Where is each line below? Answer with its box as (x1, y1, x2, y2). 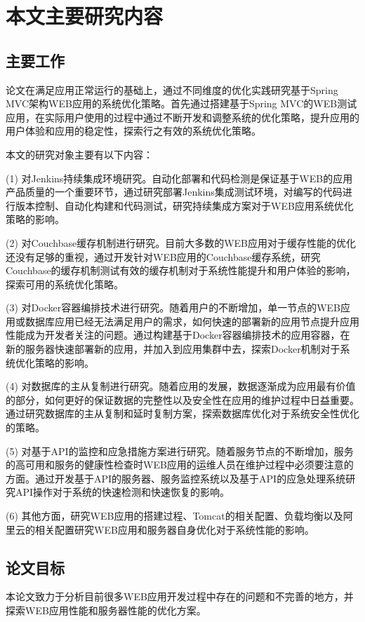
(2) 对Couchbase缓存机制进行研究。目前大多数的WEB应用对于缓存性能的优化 (6, 235, 357, 250)
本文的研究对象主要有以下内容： (6, 147, 153, 161)
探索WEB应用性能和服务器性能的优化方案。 (6, 603, 206, 617)
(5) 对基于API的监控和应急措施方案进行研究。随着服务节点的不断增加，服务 (6, 443, 354, 458)
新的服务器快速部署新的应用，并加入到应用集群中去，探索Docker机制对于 (6, 342, 340, 356)
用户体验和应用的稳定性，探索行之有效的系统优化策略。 (6, 123, 261, 138)
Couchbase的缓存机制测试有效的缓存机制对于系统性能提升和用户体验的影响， (6, 263, 356, 278)
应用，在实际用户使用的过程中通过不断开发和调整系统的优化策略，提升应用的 (6, 109, 359, 124)
